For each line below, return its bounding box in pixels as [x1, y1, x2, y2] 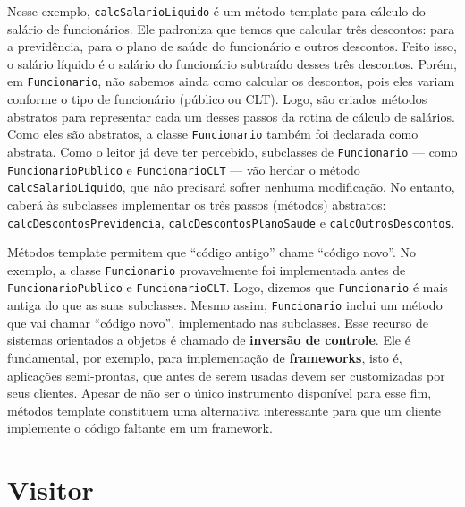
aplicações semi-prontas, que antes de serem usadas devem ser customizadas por [7, 365, 445, 384]
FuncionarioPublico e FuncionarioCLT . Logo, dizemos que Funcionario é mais [7, 278, 448, 296]
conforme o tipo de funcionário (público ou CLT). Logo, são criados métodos [7, 90, 427, 108]
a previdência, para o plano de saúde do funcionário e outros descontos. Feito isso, [7, 37, 457, 56]
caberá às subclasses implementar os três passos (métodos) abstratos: [7, 194, 386, 213]
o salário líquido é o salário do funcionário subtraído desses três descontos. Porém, [7, 54, 457, 73]
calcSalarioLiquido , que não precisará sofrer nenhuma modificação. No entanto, [7, 177, 455, 196]
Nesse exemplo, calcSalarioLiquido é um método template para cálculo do [7, 2, 426, 20]
